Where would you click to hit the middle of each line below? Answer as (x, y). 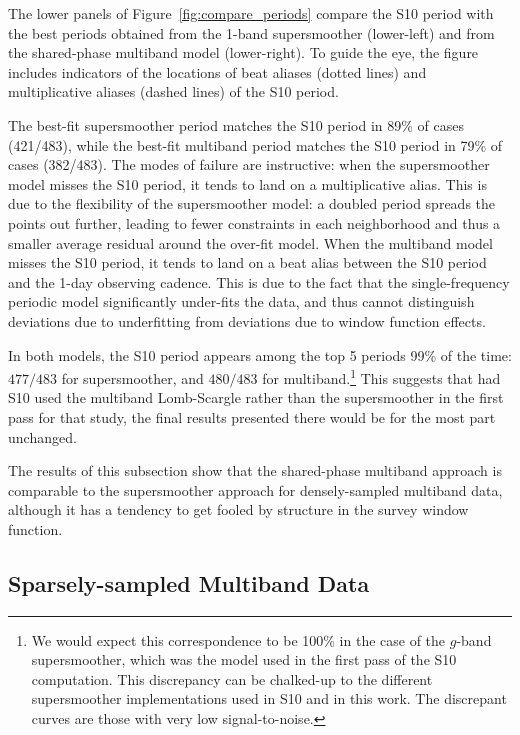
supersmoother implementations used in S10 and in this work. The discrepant (269, 698)
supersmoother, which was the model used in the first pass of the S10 (244, 659)
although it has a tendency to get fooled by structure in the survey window (238, 509)
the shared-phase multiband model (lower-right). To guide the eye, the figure (243, 52)
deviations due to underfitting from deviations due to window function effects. (247, 320)
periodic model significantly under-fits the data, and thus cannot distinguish (241, 301)
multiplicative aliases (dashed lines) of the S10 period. (173, 91)
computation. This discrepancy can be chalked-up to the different (232, 678)
